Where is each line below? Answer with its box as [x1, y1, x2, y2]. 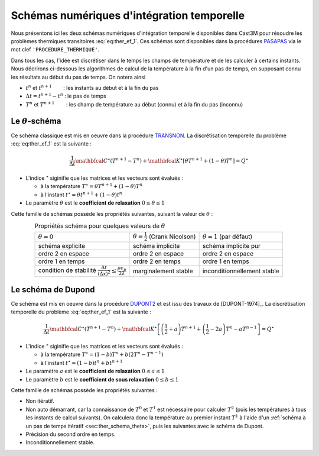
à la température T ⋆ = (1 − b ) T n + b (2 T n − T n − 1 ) [40, 350, 164, 358]
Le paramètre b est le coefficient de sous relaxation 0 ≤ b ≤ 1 [25, 376, 179, 383]
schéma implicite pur [202, 242, 261, 250]
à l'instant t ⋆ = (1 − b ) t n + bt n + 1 [40, 358, 123, 366]
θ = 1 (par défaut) [202, 232, 253, 241]
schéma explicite [38, 242, 86, 250]
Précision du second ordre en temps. [25, 431, 116, 438]
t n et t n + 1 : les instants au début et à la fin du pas [25, 83, 159, 91]
